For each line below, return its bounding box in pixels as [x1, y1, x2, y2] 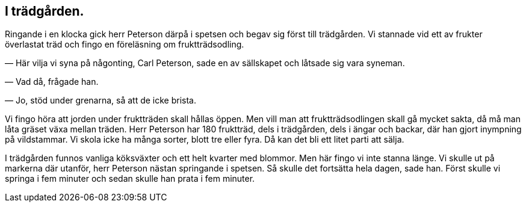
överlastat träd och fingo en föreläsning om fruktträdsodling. [5, 39, 244, 50]
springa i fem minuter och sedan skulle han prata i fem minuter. [5, 173, 255, 184]
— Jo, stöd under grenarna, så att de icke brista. [5, 95, 197, 106]
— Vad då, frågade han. [5, 76, 99, 87]
